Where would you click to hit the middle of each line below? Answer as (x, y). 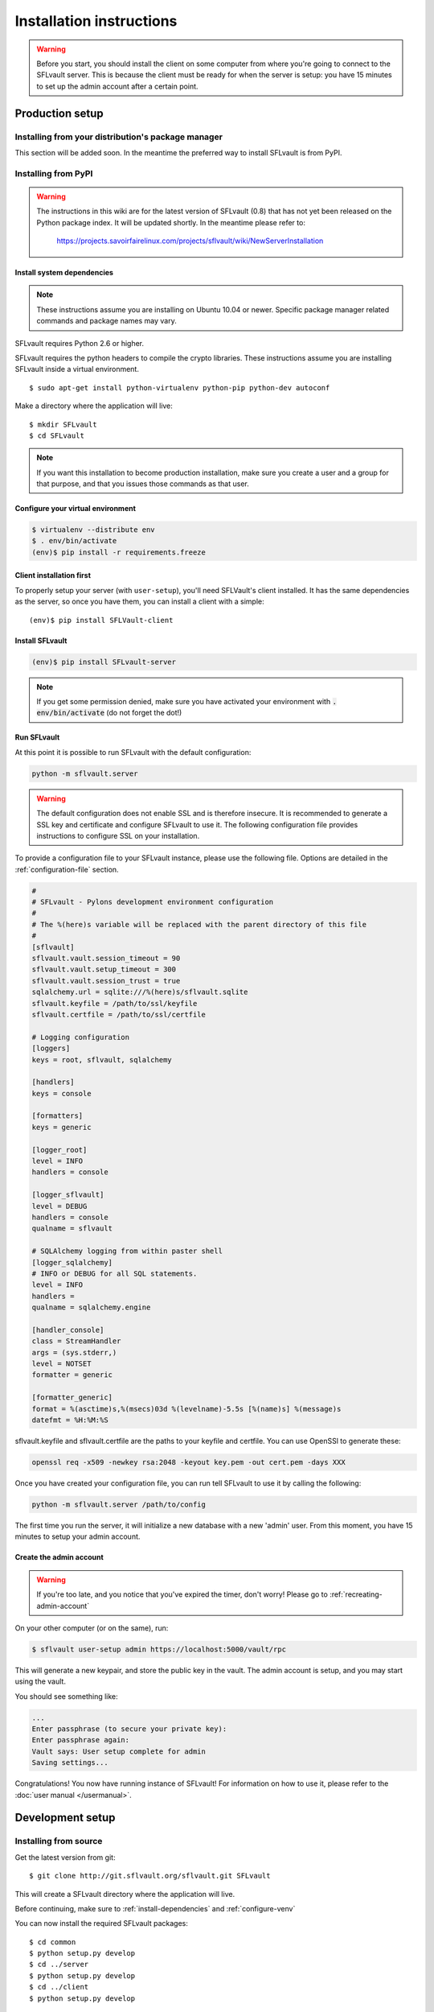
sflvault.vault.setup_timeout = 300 (104, 969)
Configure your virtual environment (76, 509)
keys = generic (61, 1127)
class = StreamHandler (76, 1341)
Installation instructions (96, 21)
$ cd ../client (59, 1987)
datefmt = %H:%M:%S (70, 1420)
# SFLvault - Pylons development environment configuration (153, 902)
